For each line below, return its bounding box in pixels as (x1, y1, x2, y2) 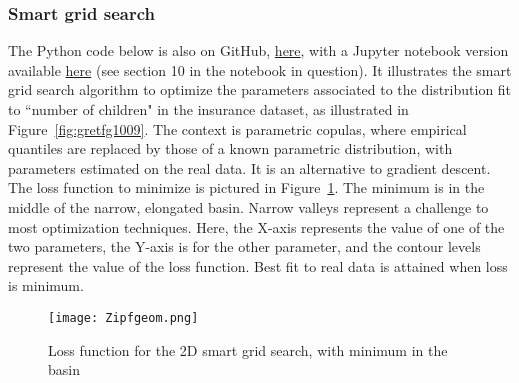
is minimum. (8, 275, 84, 296)
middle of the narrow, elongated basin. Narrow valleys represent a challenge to (8, 196, 489, 217)
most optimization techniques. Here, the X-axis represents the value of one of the (8, 216, 505, 237)
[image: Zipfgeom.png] (48, 310, 199, 325)
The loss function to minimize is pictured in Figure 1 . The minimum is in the (8, 177, 485, 198)
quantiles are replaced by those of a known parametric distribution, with (8, 138, 453, 159)
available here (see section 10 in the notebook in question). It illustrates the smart (8, 59, 512, 80)
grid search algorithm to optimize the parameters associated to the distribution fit (8, 79, 512, 100)
